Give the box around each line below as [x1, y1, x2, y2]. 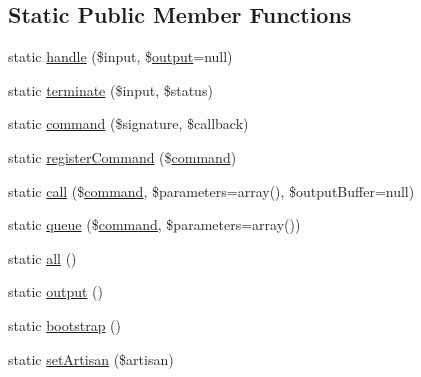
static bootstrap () [8, 314, 121, 335]
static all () [8, 247, 77, 268]
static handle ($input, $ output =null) [8, 46, 233, 67]
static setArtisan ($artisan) [8, 348, 174, 369]
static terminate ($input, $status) [8, 79, 213, 100]
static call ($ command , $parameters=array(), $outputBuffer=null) [8, 180, 415, 201]
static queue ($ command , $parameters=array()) [8, 214, 301, 235]
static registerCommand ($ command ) [8, 146, 237, 167]
